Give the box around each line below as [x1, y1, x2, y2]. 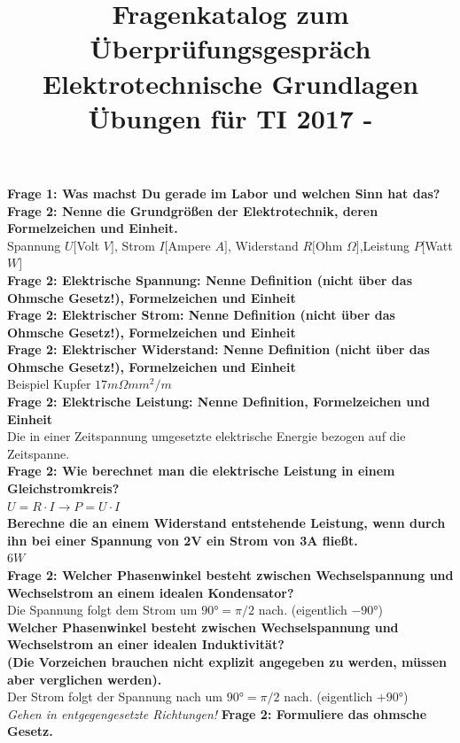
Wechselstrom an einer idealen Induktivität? [7, 635, 285, 654]
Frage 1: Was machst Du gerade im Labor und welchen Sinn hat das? [7, 183, 441, 202]
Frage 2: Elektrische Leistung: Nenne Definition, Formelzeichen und [7, 392, 431, 411]
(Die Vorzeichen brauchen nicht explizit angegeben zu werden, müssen [7, 652, 447, 670]
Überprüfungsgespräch [90, 30, 371, 66]
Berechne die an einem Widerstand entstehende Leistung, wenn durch [7, 514, 446, 532]
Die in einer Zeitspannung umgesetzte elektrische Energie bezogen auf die [7, 427, 406, 445]
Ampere [168, 236, 211, 254]
